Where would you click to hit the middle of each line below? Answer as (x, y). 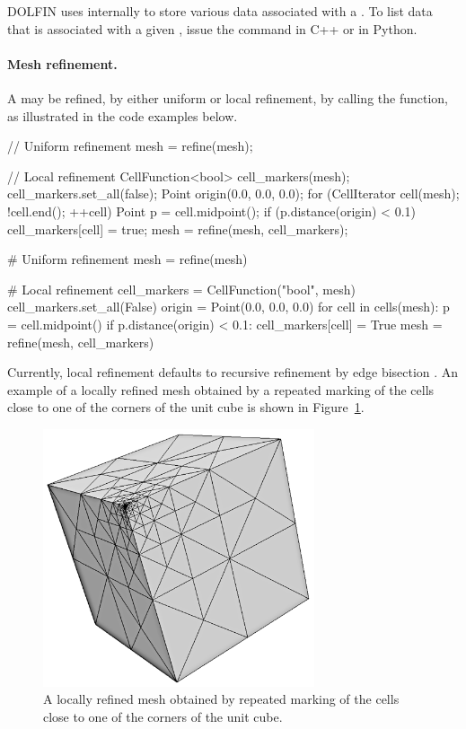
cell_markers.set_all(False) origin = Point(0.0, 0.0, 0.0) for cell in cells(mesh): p (229, 307)
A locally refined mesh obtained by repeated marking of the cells (221, 699)
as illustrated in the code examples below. (123, 115)
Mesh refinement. (62, 63)
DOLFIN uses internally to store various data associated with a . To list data (220, 11)
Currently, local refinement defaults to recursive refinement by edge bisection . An (233, 372)
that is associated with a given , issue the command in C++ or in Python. (212, 28)
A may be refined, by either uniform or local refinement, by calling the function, (228, 97)
